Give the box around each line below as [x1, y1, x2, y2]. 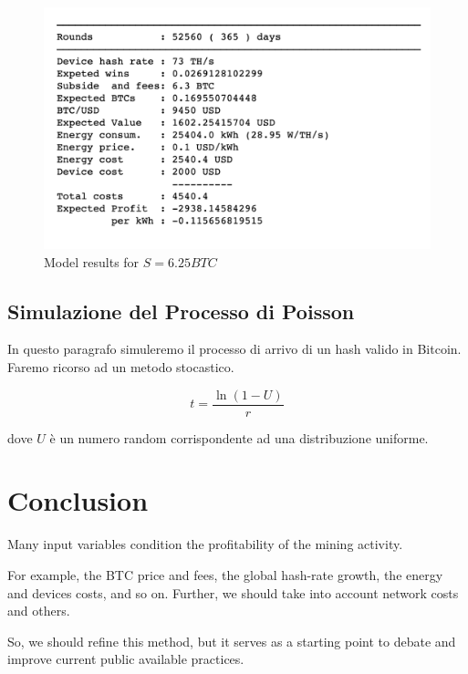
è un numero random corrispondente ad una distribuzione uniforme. [49, 428, 429, 447]
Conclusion [7, 482, 149, 519]
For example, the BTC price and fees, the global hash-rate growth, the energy [7, 565, 443, 584]
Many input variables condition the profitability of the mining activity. [7, 534, 403, 554]
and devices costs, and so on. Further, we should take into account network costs [7, 583, 459, 602]
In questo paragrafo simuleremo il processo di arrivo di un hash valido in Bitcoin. [7, 339, 462, 358]
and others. [7, 601, 70, 620]
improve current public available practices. [7, 649, 244, 669]
